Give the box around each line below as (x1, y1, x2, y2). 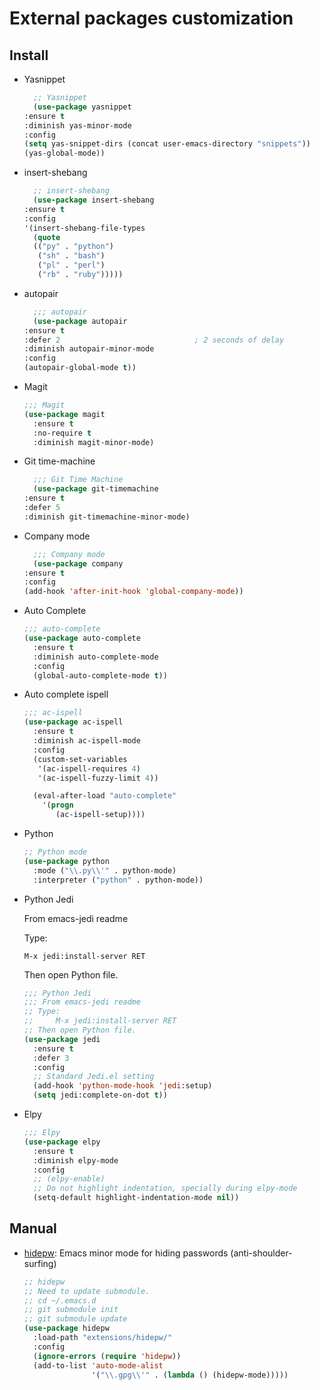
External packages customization (9, 7, 294, 30)
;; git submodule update (23, 1314, 128, 1324)
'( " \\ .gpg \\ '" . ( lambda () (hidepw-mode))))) (91, 1370, 289, 1380)
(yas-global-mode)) (23, 148, 106, 159)
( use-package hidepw (23, 1323, 110, 1334)
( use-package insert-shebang (33, 195, 155, 205)
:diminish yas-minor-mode (23, 120, 132, 131)
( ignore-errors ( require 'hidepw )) (33, 1351, 182, 1361)
